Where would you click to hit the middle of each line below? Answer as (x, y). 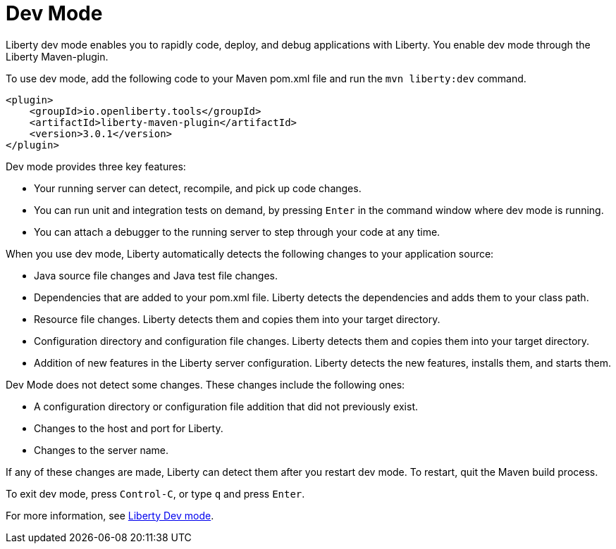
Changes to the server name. (101, 450)
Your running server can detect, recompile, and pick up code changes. (198, 188)
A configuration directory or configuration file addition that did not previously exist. (226, 406)
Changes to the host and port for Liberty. (129, 428)
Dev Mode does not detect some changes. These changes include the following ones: (205, 384)
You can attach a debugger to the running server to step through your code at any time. (237, 232)
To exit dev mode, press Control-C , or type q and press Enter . (155, 493)
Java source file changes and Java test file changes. (156, 275)
